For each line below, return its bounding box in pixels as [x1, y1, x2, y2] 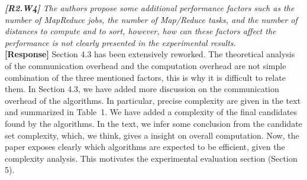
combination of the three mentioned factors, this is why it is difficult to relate [5, 71, 286, 83]
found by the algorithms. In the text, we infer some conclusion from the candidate [5, 117, 302, 129]
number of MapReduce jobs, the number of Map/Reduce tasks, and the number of [5, 13, 298, 25]
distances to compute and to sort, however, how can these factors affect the [5, 25, 276, 37]
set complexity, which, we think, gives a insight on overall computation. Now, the [5, 129, 299, 141]
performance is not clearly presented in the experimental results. [5, 36, 236, 48]
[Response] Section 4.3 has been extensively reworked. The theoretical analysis [5, 48, 295, 60]
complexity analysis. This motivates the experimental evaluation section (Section [5, 152, 298, 164]
